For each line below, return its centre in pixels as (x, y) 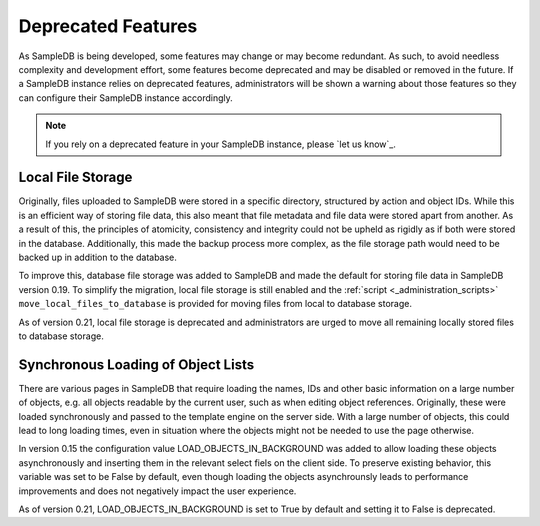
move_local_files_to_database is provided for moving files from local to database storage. (215, 304)
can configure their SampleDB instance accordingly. (126, 97)
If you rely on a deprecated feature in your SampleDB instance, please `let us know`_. (221, 144)
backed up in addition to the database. (97, 257)
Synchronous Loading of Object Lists (136, 364)
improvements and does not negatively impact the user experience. (157, 491)
